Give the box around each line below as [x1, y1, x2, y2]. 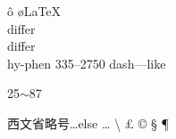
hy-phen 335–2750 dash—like [7, 53, 166, 72]
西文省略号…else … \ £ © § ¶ [7, 113, 169, 132]
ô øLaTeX [7, 2, 62, 20]
